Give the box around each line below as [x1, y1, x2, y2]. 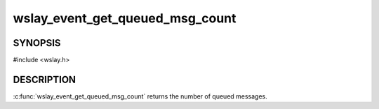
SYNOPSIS [13, 37, 61, 49]
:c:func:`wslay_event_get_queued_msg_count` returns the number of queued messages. [13, 92, 268, 101]
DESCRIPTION [13, 73, 77, 85]
